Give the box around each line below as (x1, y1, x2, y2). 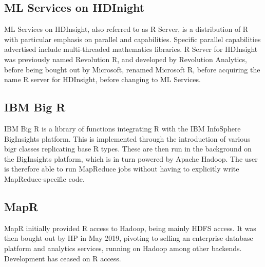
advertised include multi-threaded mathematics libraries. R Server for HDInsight (4, 44, 258, 54)
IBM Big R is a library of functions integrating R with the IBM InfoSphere (4, 123, 241, 133)
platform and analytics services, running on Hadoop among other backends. (4, 242, 242, 253)
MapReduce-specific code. (4, 173, 85, 184)
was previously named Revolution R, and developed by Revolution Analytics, (4, 53, 247, 64)
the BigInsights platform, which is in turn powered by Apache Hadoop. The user (4, 153, 258, 164)
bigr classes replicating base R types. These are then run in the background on (4, 143, 252, 154)
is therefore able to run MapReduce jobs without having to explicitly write (4, 163, 239, 174)
